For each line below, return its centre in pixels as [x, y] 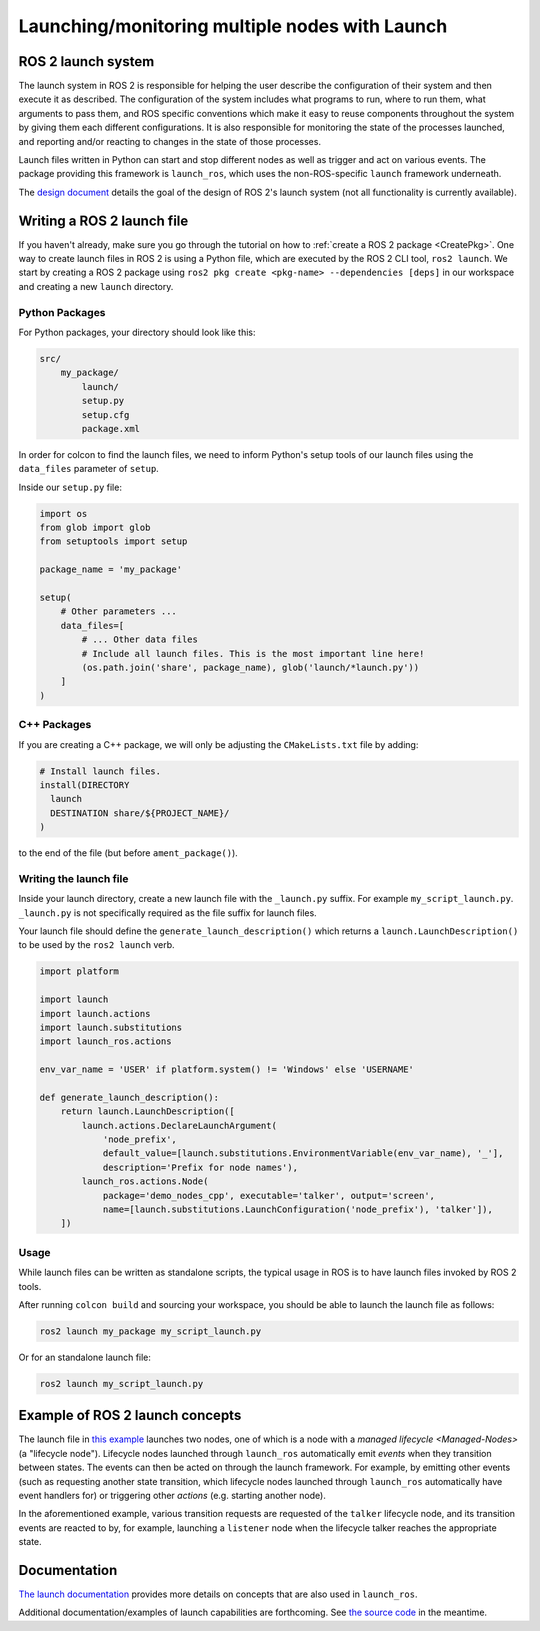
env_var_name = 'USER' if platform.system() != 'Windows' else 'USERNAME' [227, 1069]
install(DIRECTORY [84, 784]
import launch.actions [95, 1013]
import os [63, 513]
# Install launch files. [100, 771]
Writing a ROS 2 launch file [103, 220]
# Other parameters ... [118, 611]
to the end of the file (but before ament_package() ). [128, 853]
